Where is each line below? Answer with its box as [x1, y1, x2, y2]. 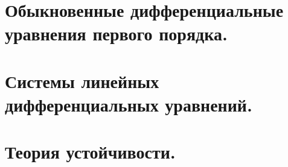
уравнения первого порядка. [5, 21, 228, 46]
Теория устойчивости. [5, 139, 176, 164]
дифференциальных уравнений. [5, 92, 252, 116]
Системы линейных [5, 68, 159, 93]
